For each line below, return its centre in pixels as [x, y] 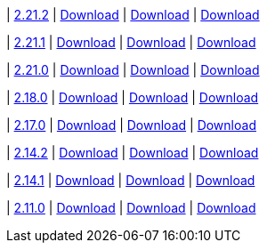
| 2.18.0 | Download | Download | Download [133, 97]
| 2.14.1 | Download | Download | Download [131, 180]
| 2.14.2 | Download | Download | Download [133, 153]
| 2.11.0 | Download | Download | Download [131, 208]
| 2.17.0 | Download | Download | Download [131, 125]
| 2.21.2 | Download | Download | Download [133, 15]
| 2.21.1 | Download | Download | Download [131, 42]
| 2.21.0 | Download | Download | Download [133, 70]
